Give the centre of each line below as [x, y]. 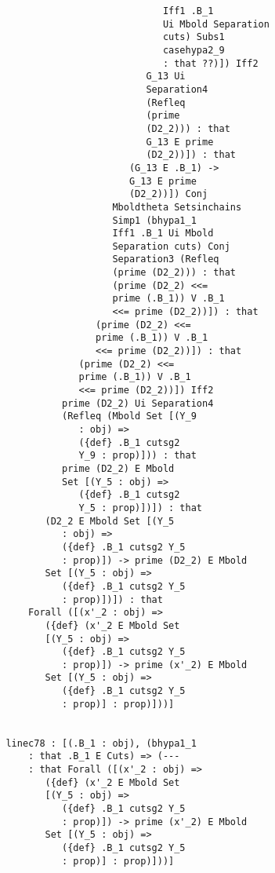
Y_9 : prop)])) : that [137, 456]
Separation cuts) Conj [171, 246]
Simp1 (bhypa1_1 [154, 220]
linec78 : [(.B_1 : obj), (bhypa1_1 [101, 743]
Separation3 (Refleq [166, 259]
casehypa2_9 [194, 50]
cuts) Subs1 [194, 37]
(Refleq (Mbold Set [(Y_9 [129, 416]
